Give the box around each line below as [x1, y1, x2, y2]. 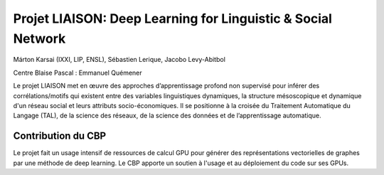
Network [13, 31, 66, 46]
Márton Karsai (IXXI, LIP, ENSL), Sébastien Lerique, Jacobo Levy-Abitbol [13, 55, 225, 64]
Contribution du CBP [13, 130, 107, 142]
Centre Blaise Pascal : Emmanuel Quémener [13, 68, 142, 77]
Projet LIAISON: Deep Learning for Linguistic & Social [13, 11, 332, 26]
